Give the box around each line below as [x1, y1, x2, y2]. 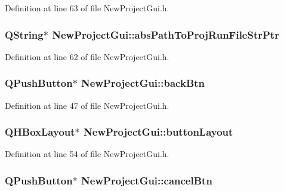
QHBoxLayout [5, 124, 75, 139]
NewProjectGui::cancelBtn [81, 173, 212, 187]
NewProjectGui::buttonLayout [84, 124, 233, 139]
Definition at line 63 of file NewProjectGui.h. [5, 2, 169, 14]
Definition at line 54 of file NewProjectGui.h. [5, 148, 169, 160]
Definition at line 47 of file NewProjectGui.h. [5, 99, 169, 111]
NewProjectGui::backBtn [81, 76, 205, 90]
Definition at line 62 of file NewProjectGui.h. [5, 50, 169, 62]
